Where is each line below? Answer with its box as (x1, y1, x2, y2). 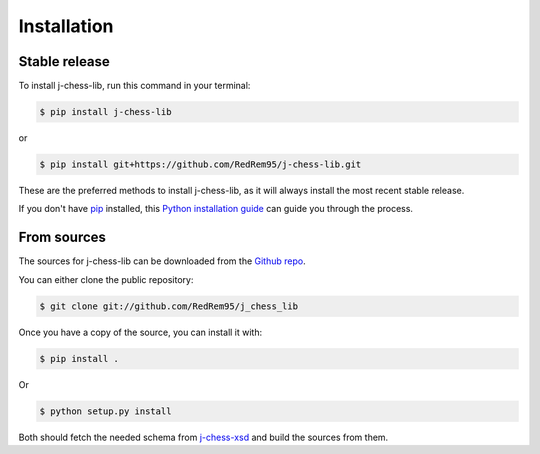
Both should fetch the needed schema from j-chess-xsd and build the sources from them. (18, 431, 389, 443)
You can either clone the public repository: (18, 273, 194, 285)
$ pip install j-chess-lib (39, 106, 172, 118)
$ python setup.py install (39, 405, 172, 417)
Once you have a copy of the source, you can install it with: (18, 326, 263, 338)
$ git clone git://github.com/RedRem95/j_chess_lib (39, 300, 299, 312)
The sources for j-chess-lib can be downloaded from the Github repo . (18, 255, 306, 267)
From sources (18, 229, 107, 246)
